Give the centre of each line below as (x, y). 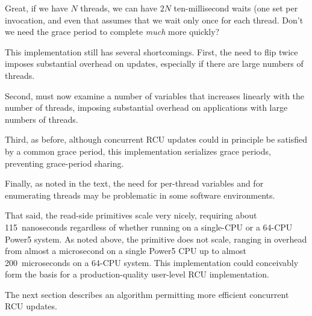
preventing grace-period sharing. (64, 163)
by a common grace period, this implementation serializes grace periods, (138, 151)
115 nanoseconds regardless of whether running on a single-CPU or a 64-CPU (149, 227)
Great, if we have (36, 8)
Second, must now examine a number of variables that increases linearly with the (155, 95)
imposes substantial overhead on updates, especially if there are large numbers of (154, 64)
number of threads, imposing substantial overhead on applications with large (146, 107)
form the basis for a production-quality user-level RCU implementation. (137, 274)
